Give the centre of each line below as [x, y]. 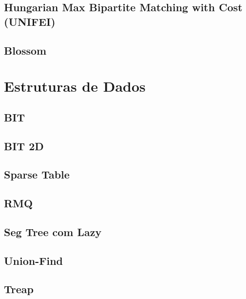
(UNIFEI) [30, 21]
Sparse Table [37, 174]
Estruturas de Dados [75, 86]
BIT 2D [24, 146]
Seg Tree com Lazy [53, 231]
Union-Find [33, 260]
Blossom [25, 50]
